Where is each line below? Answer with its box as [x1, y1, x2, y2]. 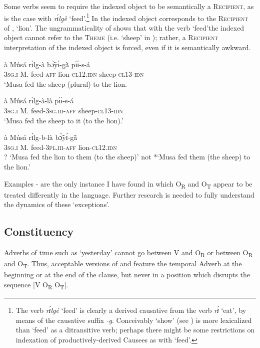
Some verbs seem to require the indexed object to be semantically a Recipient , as [4, 1, 254, 11]
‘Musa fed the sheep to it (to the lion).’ [4, 115, 123, 125]
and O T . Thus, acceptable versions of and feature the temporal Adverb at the [4, 258, 242, 270]
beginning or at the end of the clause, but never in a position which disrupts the [4, 269, 250, 280]
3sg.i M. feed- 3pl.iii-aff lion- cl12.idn [4, 141, 117, 152]
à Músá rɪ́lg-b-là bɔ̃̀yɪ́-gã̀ [4, 132, 77, 142]
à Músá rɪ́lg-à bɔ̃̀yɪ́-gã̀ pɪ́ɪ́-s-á [4, 59, 90, 69]
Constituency [4, 224, 74, 239]
